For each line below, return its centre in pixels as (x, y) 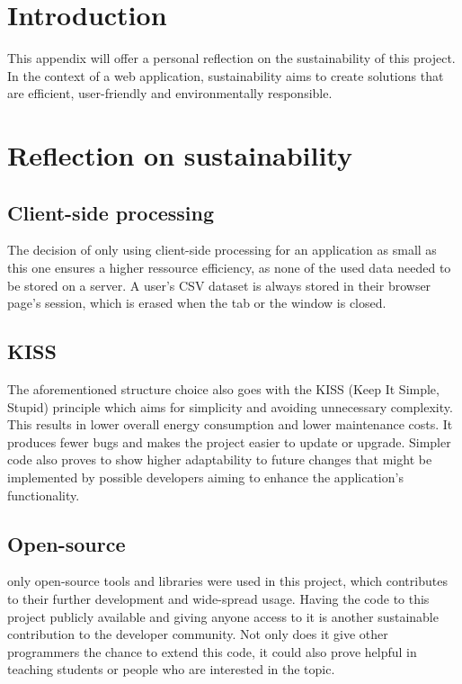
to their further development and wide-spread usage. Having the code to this (218, 599)
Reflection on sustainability (180, 155)
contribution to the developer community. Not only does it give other (198, 634)
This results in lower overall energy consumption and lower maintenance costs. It (230, 424)
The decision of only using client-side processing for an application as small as (222, 250)
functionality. (44, 495)
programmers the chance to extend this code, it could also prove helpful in (212, 651)
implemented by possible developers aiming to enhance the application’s (205, 477)
